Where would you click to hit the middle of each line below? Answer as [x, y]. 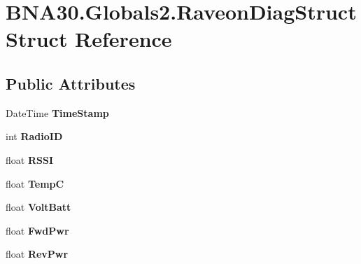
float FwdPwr [37, 230]
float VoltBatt [38, 207]
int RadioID [34, 136]
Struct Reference [89, 39]
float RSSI [29, 159]
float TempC [35, 183]
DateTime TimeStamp [57, 112]
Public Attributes [71, 83]
